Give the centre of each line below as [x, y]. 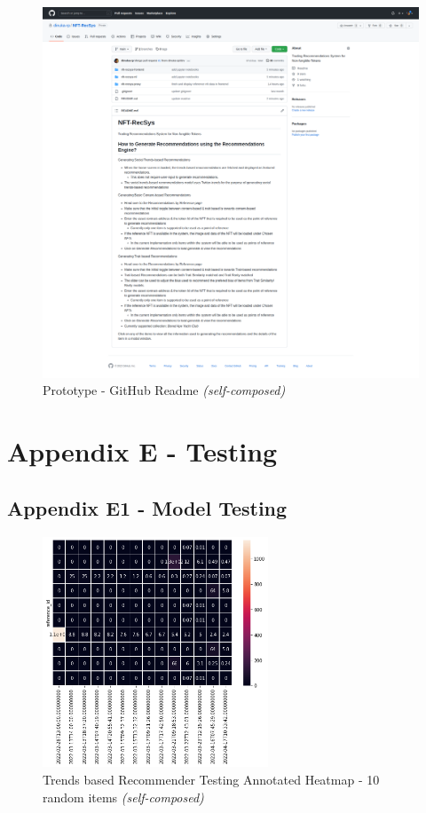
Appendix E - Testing [142, 451]
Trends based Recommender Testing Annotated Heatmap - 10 [211, 780]
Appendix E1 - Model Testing [147, 507]
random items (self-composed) [123, 797]
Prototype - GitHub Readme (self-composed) [164, 390]
